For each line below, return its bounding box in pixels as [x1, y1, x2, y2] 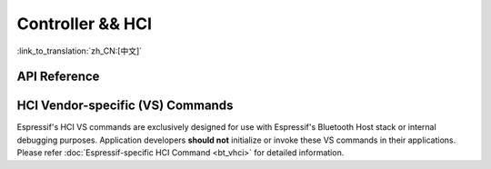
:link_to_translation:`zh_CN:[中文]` [16, 45, 143, 56]
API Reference [16, 69, 100, 84]
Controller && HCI [16, 14, 153, 34]
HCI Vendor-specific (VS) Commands [16, 98, 234, 114]
